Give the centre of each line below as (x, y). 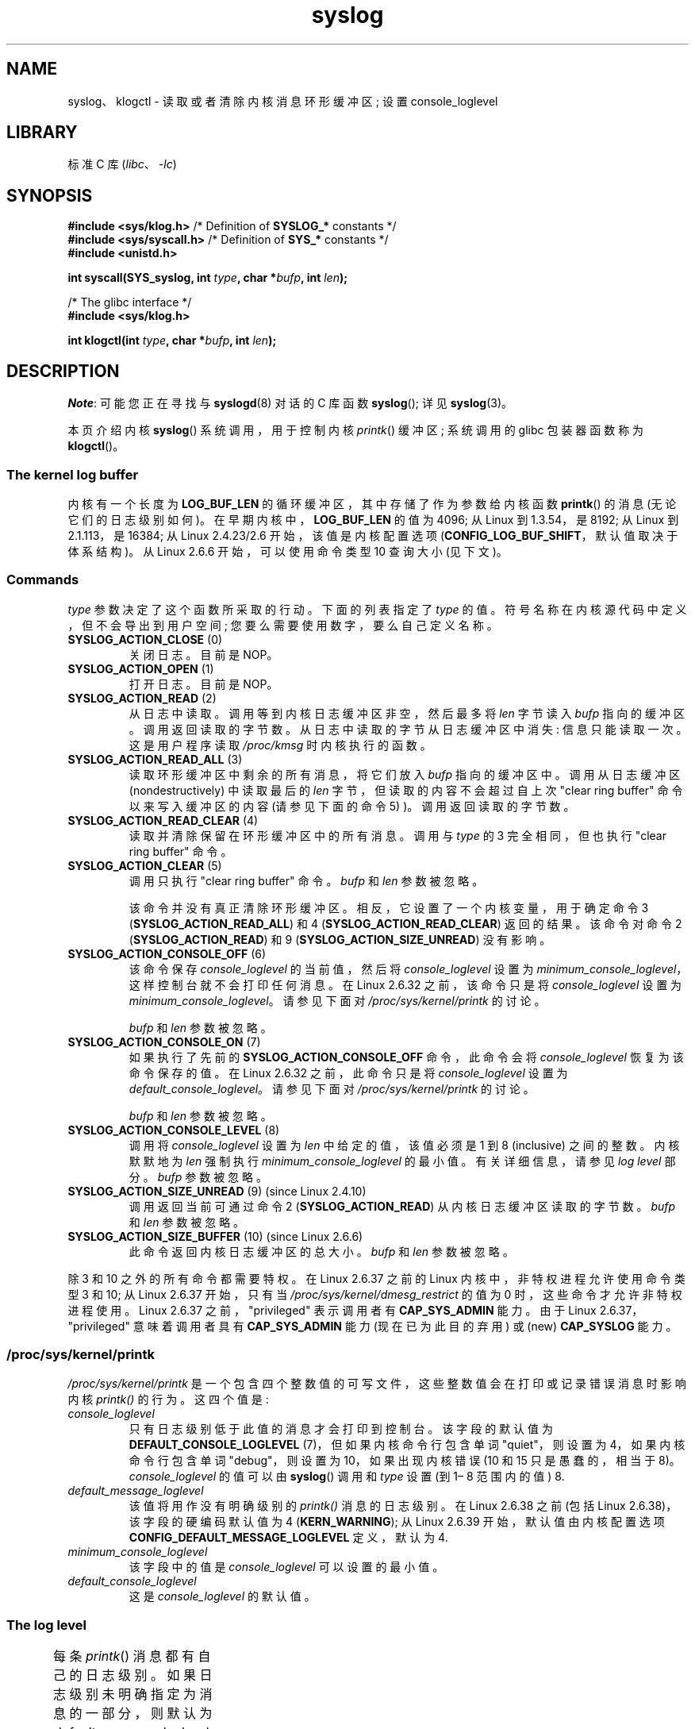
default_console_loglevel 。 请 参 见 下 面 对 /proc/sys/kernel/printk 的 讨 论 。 (332, 1088)
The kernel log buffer (73, 474)
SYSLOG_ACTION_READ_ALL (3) (155, 759)
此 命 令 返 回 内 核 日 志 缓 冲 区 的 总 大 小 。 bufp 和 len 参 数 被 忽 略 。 (321, 1251)
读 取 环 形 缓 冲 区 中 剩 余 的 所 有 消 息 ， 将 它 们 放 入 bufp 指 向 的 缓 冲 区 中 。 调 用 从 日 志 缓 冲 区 (405, 774)
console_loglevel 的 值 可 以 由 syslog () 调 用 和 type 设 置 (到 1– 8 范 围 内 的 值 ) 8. (347, 1477)
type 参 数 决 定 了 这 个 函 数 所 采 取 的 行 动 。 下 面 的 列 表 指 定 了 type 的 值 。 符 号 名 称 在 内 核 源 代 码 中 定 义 (377, 609)
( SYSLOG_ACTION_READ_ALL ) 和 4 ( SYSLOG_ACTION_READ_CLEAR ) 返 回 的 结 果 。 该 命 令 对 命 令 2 (405, 923)
